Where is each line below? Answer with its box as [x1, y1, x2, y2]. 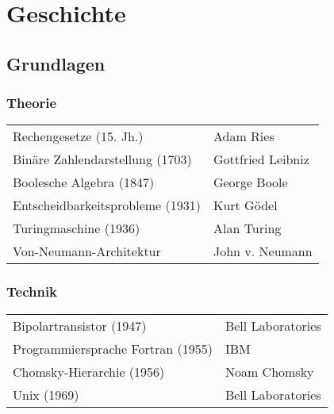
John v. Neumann [213, 242, 313, 261]
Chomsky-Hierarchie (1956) [13, 362, 165, 381]
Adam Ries [213, 127, 274, 146]
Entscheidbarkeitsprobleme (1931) [13, 196, 201, 215]
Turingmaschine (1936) [13, 219, 140, 238]
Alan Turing [213, 219, 282, 238]
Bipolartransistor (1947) [13, 316, 147, 335]
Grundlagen [6, 51, 106, 75]
